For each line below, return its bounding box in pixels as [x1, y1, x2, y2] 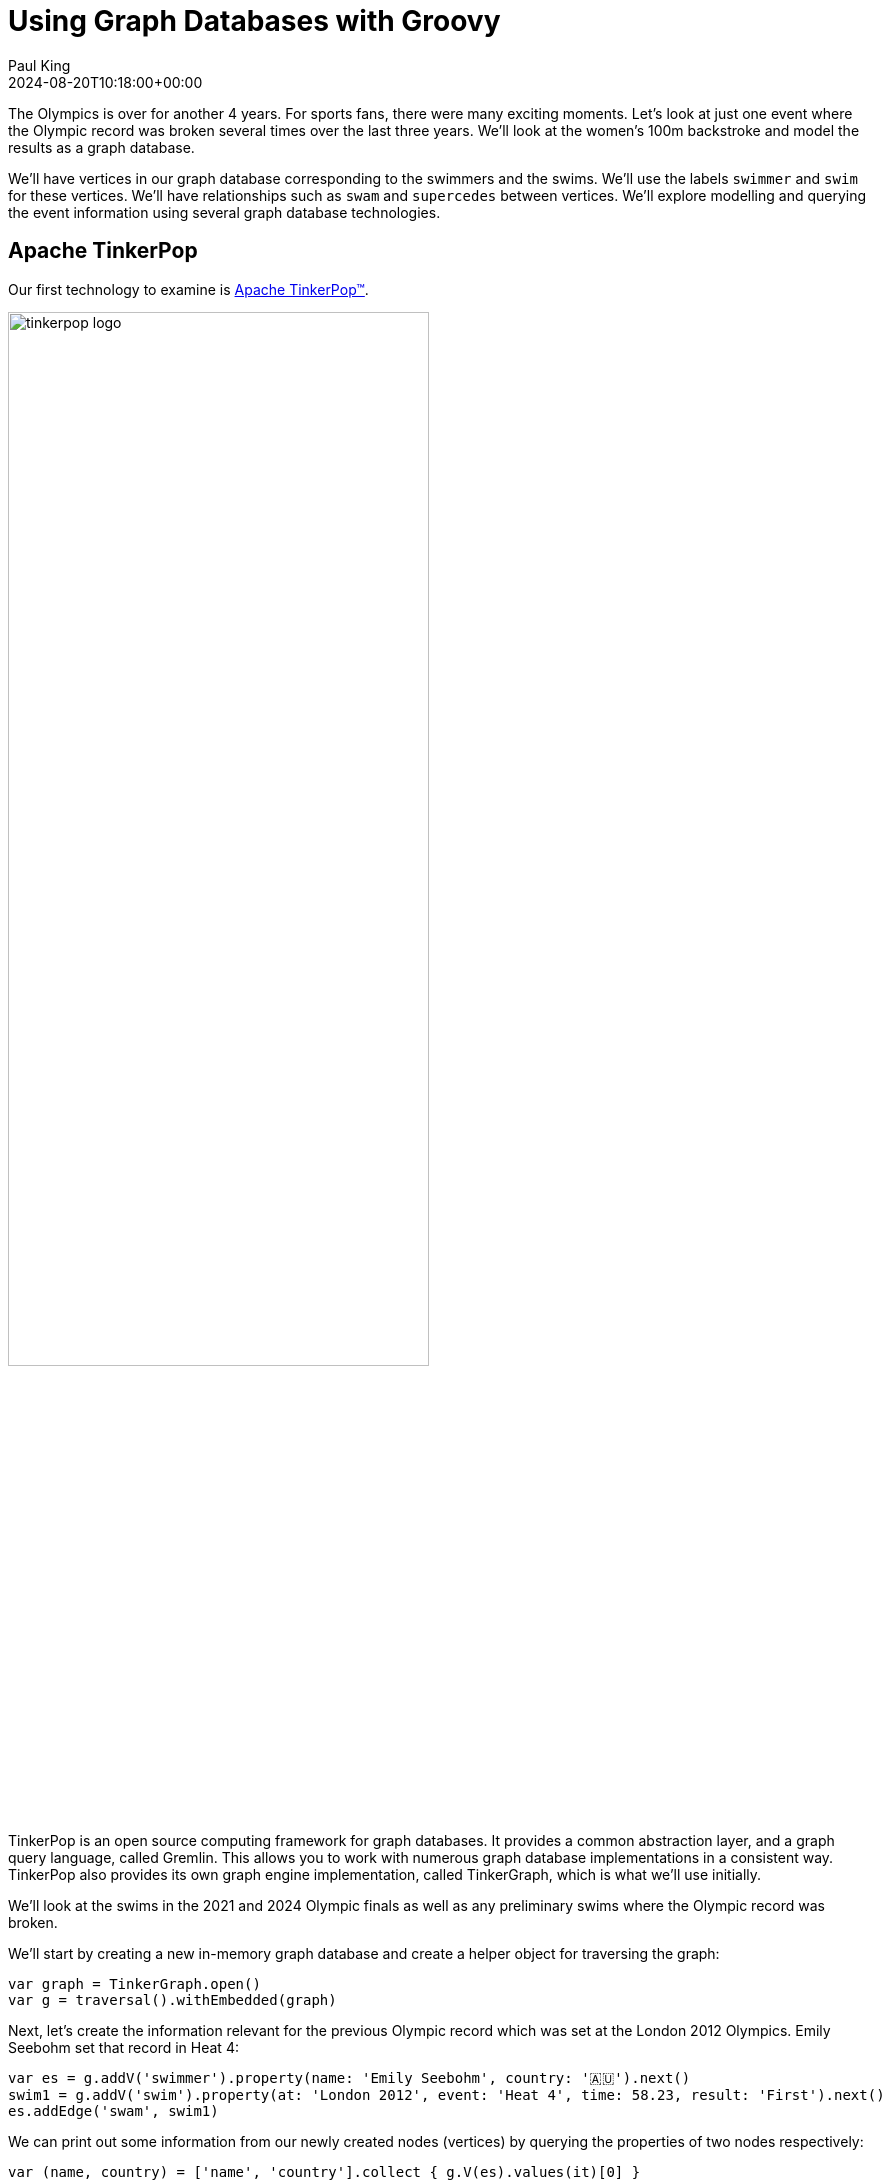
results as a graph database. [8, 138, 195, 156]
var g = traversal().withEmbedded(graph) [8, 1991, 337, 2008]
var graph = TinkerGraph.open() [8, 1975, 261, 1992]
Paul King [8, 56, 71, 74]
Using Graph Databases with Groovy [8, 4, 501, 38]
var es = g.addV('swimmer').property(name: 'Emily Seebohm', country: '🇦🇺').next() [8, 2069, 691, 2086]
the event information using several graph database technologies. [8, 203, 441, 221]
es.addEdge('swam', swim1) [8, 2102, 219, 2119]
